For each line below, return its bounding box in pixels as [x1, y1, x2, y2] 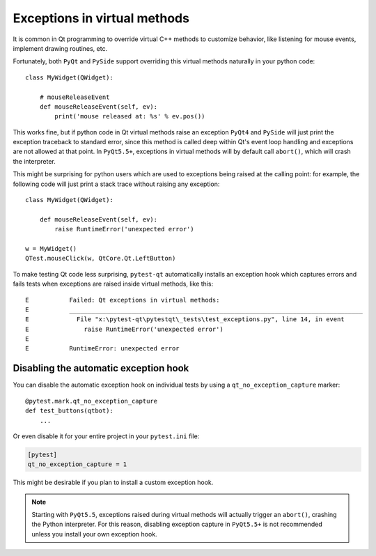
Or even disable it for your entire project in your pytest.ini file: [13, 432, 200, 440]
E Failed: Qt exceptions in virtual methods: [25, 296, 220, 304]
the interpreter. [13, 157, 56, 165]
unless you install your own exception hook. [31, 530, 157, 538]
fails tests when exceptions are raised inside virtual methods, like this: [13, 279, 214, 288]
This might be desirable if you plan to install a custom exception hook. [13, 478, 214, 487]
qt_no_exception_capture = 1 [27, 461, 127, 468]
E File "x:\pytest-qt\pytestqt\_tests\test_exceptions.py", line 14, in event [25, 316, 345, 323]
